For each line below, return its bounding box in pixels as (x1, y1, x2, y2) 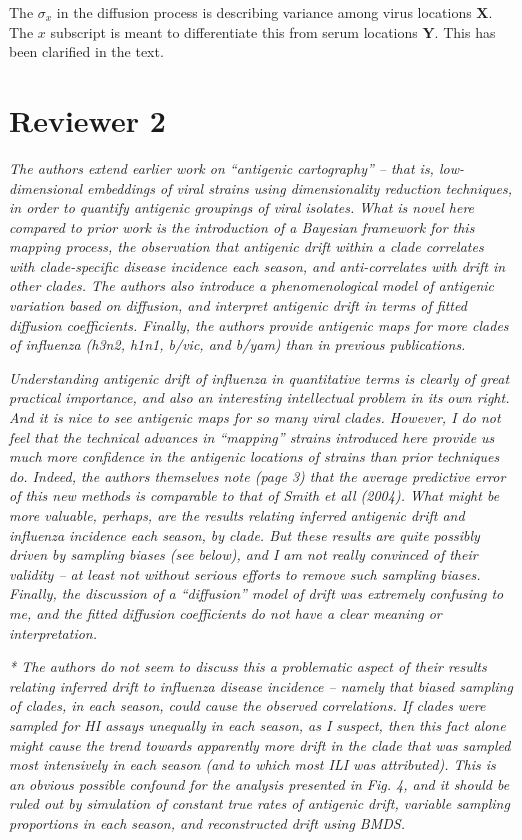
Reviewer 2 (9, 99, 166, 140)
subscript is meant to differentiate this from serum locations (50, 21, 418, 42)
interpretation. (9, 622, 98, 643)
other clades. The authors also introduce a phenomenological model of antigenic (9, 275, 495, 296)
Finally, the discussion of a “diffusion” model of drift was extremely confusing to (9, 583, 504, 604)
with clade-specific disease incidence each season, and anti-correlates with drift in (9, 255, 506, 276)
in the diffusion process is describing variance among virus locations (56, 2, 472, 22)
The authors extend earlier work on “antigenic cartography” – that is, (9, 157, 434, 178)
